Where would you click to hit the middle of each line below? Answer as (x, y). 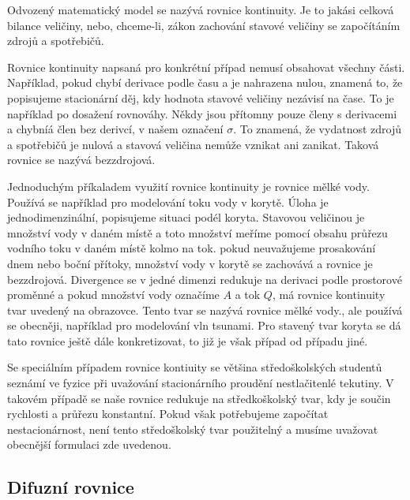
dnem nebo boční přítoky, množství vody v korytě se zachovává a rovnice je (190, 263)
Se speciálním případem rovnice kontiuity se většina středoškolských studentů (195, 367)
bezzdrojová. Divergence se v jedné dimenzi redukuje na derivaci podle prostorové (205, 279)
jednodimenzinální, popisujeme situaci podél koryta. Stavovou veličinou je (186, 217)
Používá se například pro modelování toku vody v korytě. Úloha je (168, 201)
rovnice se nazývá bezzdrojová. (81, 160)
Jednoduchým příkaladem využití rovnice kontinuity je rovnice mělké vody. (188, 186)
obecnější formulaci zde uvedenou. (89, 444)
